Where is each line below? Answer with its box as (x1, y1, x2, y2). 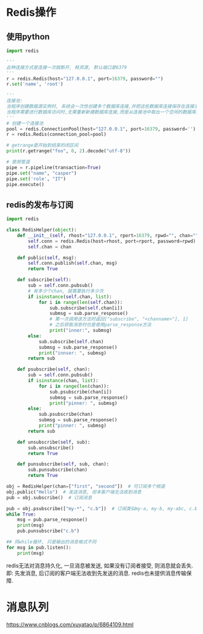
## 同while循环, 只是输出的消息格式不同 (6, 539, 97, 545)
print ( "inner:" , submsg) (49, 328, 112, 334)
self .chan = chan (28, 244, 71, 250)
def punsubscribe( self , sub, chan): (17, 461, 110, 467)
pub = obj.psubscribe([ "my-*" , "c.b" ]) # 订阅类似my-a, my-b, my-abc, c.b (6, 505, 198, 511)
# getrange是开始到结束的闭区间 (6, 143, 79, 149)
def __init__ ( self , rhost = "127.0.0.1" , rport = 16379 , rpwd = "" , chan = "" (17, 232, 199, 239)
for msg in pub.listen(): (6, 545, 71, 551)
